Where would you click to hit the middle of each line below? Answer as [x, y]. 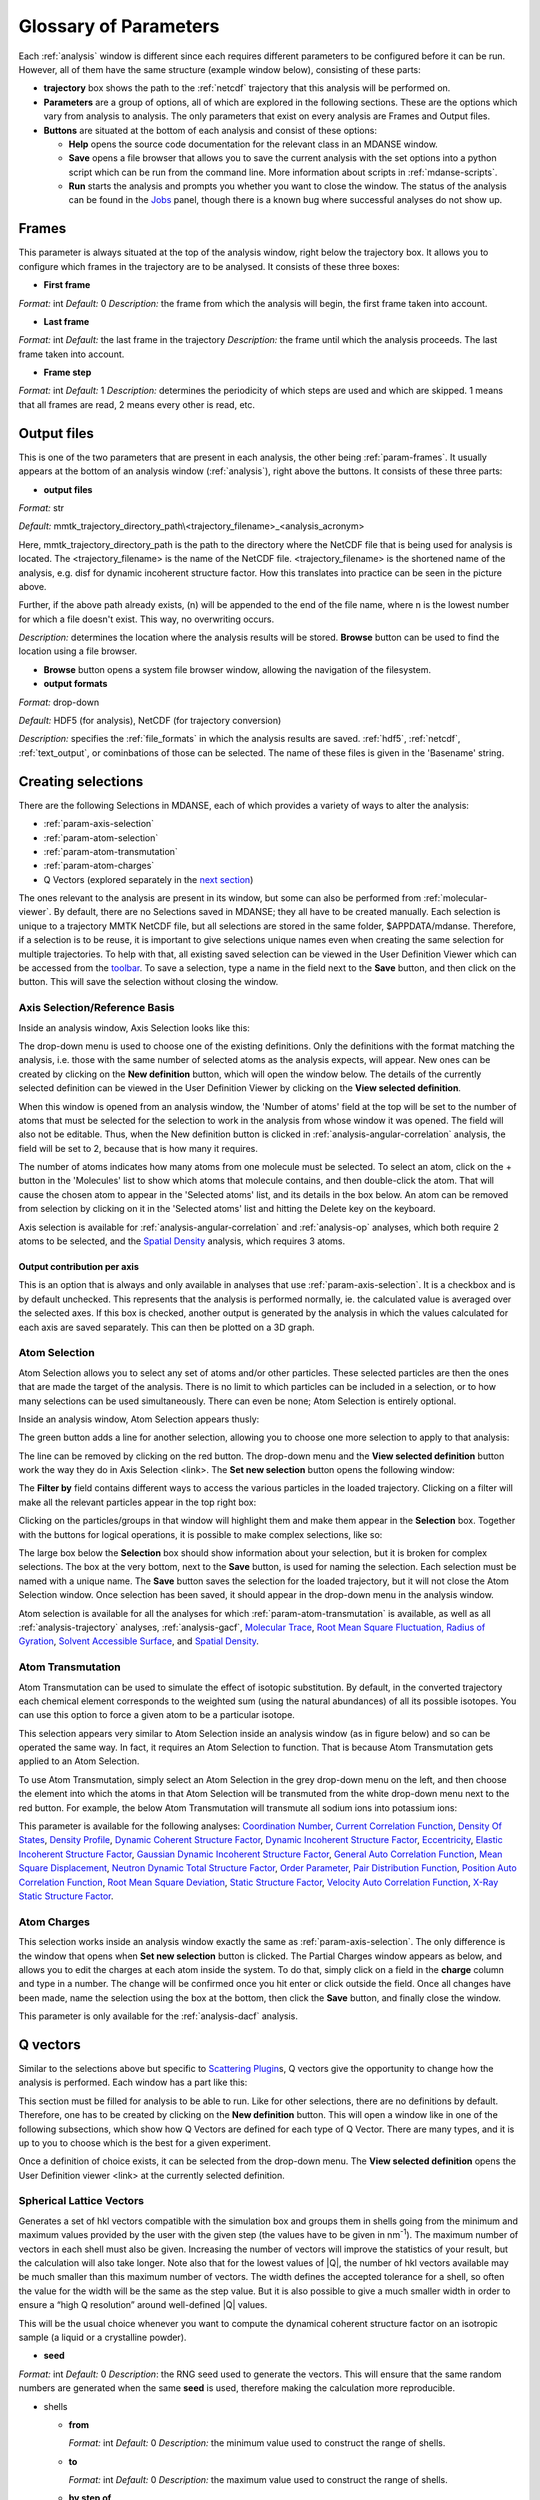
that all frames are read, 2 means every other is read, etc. [136, 404]
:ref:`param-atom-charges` [99, 866]
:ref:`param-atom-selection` [101, 837]
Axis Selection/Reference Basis [96, 1008]
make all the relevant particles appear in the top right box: [137, 1502]
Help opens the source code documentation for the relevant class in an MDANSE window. [253, 144]
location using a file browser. [78, 651]
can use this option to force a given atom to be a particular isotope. [156, 1715]
